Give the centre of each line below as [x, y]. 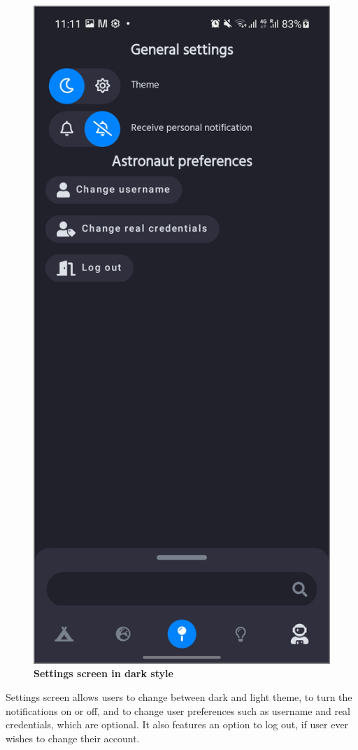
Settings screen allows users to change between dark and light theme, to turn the [179, 696]
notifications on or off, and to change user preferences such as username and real [178, 710]
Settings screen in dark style [103, 673]
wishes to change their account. [73, 738]
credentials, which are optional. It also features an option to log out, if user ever [177, 724]
